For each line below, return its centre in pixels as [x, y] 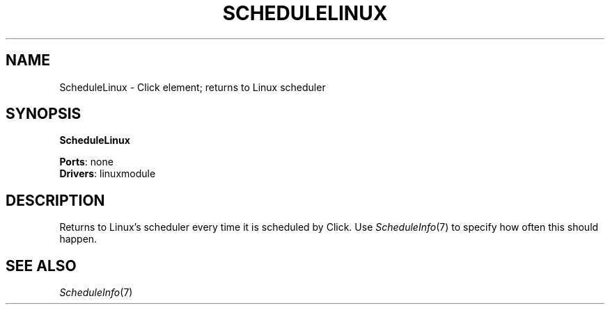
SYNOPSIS [44, 114]
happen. [78, 239]
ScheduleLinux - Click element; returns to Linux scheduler [193, 87]
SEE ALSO [41, 266]
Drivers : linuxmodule [108, 174]
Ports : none [86, 162]
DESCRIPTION [55, 200]
